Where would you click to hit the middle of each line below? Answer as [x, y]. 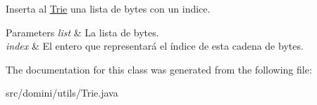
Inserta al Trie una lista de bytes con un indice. [108, 8]
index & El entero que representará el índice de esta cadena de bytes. [155, 46]
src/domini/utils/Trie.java [62, 93]
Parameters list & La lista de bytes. [82, 32]
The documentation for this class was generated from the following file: [159, 69]
